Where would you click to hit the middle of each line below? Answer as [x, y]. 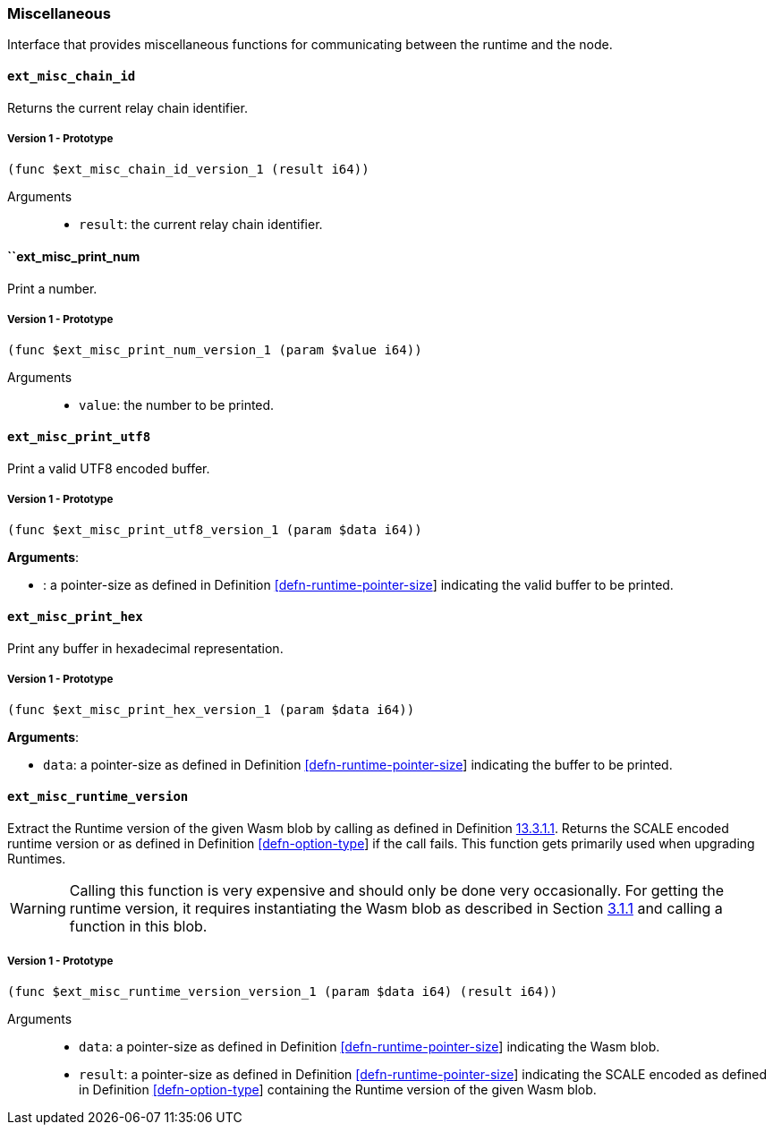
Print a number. [52, 288]
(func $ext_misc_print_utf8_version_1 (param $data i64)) [215, 530]
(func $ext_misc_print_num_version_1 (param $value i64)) [215, 350]
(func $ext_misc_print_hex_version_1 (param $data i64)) [211, 710]
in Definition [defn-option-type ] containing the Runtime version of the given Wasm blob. [338, 1090]
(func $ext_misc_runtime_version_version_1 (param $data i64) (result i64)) [283, 992]
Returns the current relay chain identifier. [127, 107]
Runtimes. [37, 858]
